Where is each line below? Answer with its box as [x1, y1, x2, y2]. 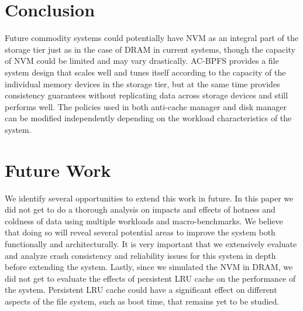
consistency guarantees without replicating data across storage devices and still [5, 89, 288, 101]
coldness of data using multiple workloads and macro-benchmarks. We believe [5, 214, 283, 227]
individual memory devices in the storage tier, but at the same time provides [5, 77, 280, 90]
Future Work [5, 158, 111, 182]
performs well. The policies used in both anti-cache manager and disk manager [5, 100, 287, 112]
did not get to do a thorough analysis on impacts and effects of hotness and [5, 203, 276, 216]
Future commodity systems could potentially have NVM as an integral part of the [5, 32, 298, 44]
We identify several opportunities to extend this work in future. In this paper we [5, 192, 294, 204]
